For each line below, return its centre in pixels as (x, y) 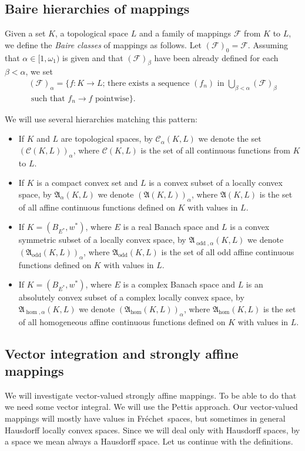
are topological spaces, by (107, 138)
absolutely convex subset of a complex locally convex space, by (131, 297)
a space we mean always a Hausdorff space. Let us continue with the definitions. (149, 441)
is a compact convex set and (87, 183)
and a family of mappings (185, 33)
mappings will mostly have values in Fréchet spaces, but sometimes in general (145, 418)
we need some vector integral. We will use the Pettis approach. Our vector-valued (151, 407)
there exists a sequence (149, 83)
